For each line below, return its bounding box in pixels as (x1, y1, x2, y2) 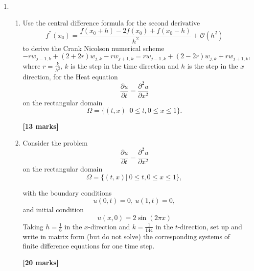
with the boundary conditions (23, 187, 112, 197)
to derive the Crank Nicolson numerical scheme (23, 43, 164, 53)
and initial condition (23, 204, 84, 215)
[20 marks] (23, 257, 59, 267)
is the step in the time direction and (70, 60, 179, 71)
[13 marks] (23, 121, 59, 131)
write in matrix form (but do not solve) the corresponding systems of (23, 231, 230, 241)
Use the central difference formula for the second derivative (23, 17, 200, 27)
